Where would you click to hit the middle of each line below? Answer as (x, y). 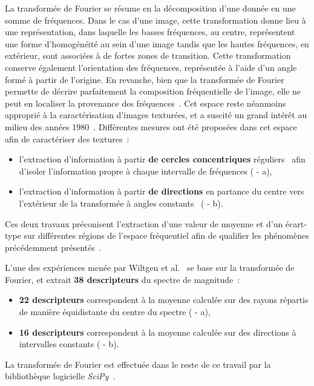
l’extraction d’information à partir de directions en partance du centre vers (162, 191)
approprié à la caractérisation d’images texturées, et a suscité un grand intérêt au (156, 115)
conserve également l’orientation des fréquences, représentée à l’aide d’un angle (151, 67)
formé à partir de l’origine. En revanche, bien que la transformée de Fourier (145, 79)
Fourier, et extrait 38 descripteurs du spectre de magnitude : (123, 279)
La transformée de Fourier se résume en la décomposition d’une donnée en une (150, 8)
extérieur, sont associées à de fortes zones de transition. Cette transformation (148, 55)
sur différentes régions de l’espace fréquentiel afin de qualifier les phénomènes (166, 235)
